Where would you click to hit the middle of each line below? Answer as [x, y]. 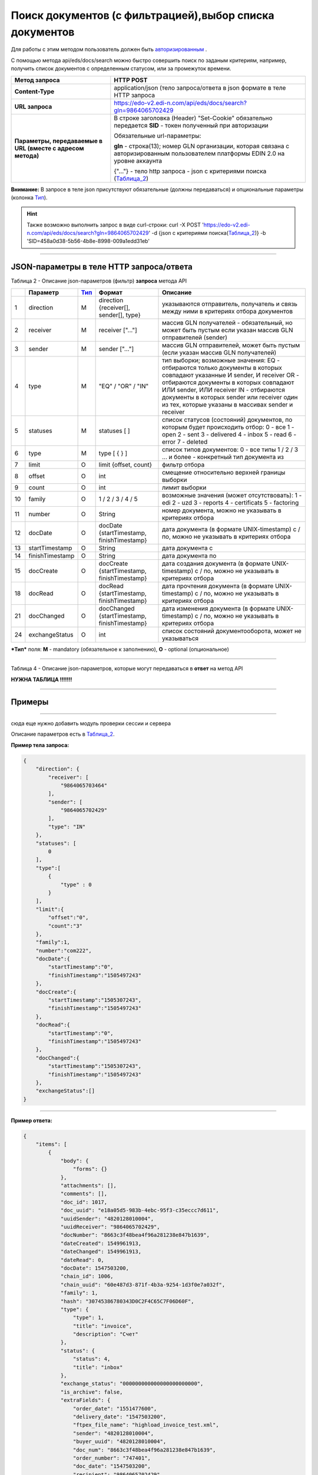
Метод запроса [37, 80]
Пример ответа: [32, 1120]
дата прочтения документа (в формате [218, 586]
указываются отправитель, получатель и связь [230, 304]
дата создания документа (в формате [216, 563]
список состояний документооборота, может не [232, 631]
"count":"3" [65, 926]
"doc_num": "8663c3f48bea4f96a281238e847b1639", [144, 1450]
